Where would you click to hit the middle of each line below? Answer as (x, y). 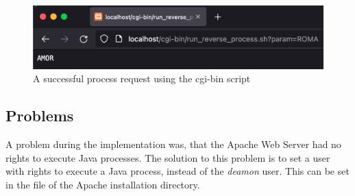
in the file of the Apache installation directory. (103, 184)
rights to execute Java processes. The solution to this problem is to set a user (168, 157)
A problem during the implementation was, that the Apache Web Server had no (173, 144)
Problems (40, 115)
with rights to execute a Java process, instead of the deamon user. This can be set (177, 171)
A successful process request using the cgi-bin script (142, 78)
